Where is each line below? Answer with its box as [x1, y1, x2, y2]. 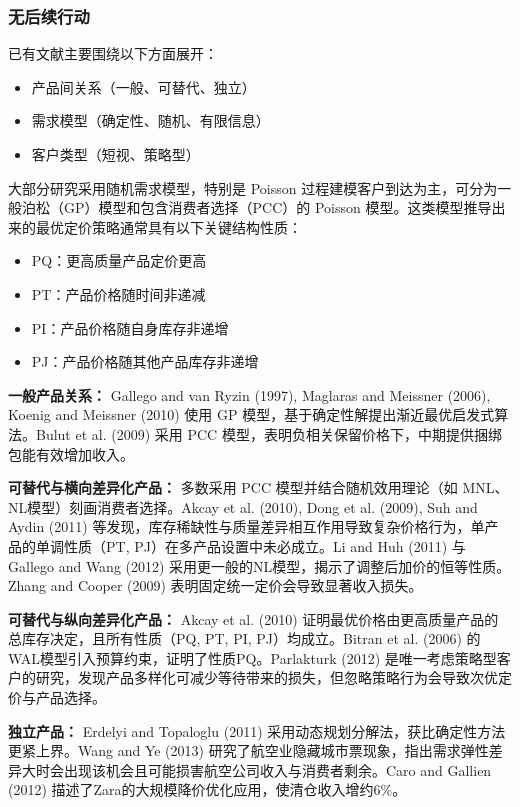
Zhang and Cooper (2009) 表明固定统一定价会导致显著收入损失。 [8, 575, 423, 596]
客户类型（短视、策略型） [31, 144, 200, 164]
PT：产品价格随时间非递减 [31, 283, 206, 304]
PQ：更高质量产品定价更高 [31, 250, 207, 271]
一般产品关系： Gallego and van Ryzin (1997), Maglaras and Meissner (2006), [8, 384, 491, 405]
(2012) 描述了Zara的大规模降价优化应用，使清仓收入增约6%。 [8, 779, 407, 800]
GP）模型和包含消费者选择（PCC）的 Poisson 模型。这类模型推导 [63, 197, 492, 218]
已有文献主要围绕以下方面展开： [8, 43, 218, 64]
